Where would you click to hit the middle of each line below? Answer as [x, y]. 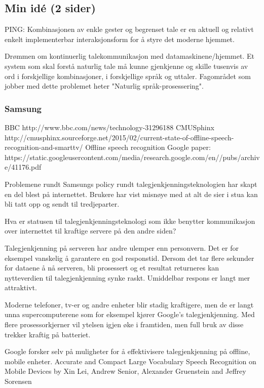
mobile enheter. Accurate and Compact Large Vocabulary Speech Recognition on [130, 361]
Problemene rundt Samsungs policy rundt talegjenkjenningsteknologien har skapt [131, 184]
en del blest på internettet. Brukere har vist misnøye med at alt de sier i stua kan [131, 194]
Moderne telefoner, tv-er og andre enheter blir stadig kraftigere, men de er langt [129, 304]
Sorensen [18, 381]
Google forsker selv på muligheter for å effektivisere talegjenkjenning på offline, [127, 351]
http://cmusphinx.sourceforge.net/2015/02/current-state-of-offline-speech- [119, 137]
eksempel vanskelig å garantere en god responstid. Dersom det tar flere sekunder [129, 258]
